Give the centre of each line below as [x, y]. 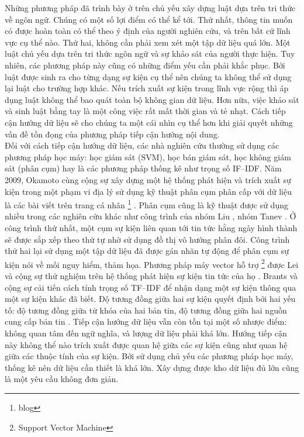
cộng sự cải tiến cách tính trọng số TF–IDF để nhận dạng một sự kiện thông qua [151, 287]
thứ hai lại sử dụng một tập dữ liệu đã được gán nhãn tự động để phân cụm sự [147, 251]
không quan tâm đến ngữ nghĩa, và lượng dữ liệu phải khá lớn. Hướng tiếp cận [146, 333]
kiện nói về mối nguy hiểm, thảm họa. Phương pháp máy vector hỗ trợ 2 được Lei [152, 263]
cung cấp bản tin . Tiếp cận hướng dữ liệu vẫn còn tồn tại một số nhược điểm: [146, 321]
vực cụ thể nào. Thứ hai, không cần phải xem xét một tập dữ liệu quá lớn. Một [148, 42]
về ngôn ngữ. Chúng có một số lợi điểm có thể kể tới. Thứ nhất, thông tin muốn [149, 19]
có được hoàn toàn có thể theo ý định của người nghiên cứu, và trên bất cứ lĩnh [148, 31]
